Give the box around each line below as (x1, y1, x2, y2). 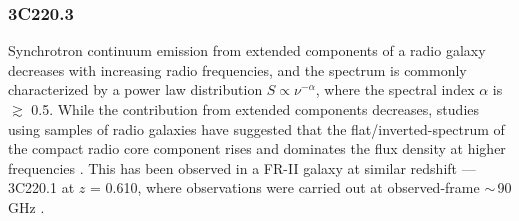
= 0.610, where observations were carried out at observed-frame (89, 177, 480, 198)
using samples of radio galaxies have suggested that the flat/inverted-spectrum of (8, 118, 505, 139)
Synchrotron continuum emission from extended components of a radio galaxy (8, 40, 486, 61)
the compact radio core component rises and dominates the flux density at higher (8, 138, 506, 159)
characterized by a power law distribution (8, 79, 263, 100)
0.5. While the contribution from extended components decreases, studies (31, 99, 480, 119)
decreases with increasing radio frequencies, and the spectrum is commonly (8, 59, 467, 80)
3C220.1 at (8, 177, 75, 198)
